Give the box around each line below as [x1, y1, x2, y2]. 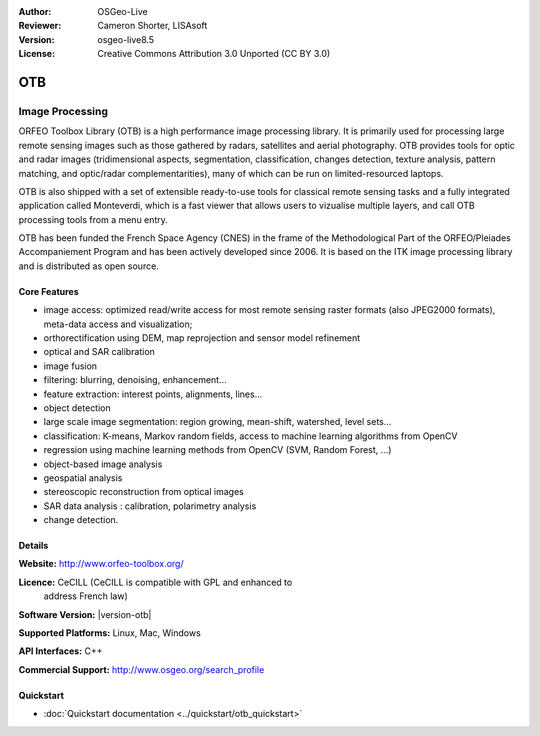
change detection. [43, 514, 119, 526]
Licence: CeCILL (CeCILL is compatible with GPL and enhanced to [18, 576, 293, 588]
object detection [43, 401, 112, 414]
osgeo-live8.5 [97, 33, 155, 45]
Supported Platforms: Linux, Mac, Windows [18, 627, 202, 639]
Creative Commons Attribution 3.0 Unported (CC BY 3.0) [97, 48, 331, 60]
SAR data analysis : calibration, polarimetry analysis [43, 500, 257, 512]
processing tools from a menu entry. [18, 213, 169, 225]
